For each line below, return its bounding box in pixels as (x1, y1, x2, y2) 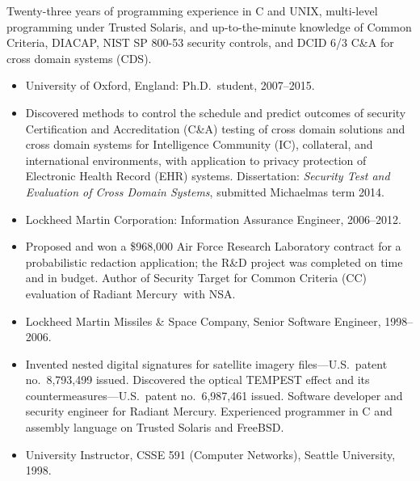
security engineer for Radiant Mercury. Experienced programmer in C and (25, 403, 393, 420)
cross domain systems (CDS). (6, 49, 152, 66)
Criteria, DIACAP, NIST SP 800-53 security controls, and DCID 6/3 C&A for (6, 34, 394, 51)
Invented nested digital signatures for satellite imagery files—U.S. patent (25, 355, 388, 372)
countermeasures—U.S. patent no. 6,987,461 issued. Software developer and (25, 386, 403, 403)
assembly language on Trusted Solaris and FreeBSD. (25, 419, 284, 436)
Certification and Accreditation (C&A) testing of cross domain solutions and (25, 120, 405, 137)
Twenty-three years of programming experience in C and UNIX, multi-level (6, 2, 378, 19)
